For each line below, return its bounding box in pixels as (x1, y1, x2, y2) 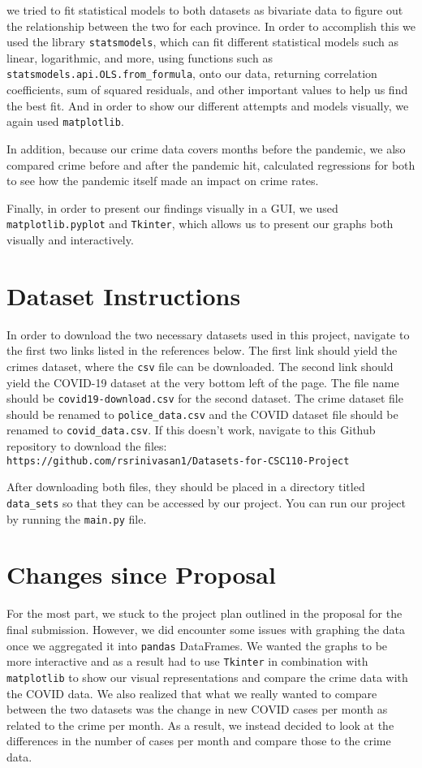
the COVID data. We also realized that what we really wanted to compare (6, 684, 377, 701)
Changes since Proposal (6, 558, 276, 591)
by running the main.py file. (6, 510, 147, 527)
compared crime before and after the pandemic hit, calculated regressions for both (6, 156, 416, 173)
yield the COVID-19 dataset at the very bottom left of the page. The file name (6, 373, 399, 390)
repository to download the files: (6, 438, 167, 455)
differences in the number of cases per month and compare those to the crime (6, 732, 391, 749)
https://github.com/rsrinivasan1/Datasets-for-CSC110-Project (6, 455, 350, 467)
